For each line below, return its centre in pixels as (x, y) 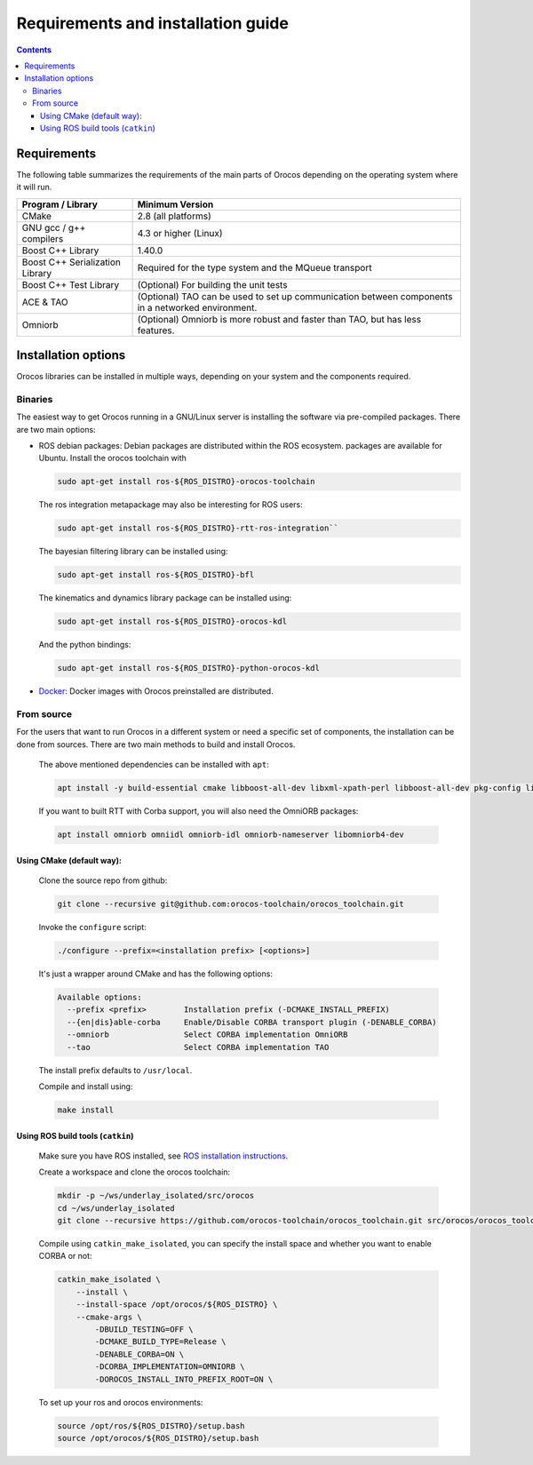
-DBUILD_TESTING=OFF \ (144, 1330)
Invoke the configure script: (92, 928)
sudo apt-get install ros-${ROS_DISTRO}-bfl (156, 575)
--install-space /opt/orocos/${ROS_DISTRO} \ (177, 1305)
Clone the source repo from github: (103, 880)
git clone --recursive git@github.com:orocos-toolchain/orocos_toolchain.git (231, 904)
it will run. (34, 187)
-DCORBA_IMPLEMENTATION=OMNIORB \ (170, 1367)
